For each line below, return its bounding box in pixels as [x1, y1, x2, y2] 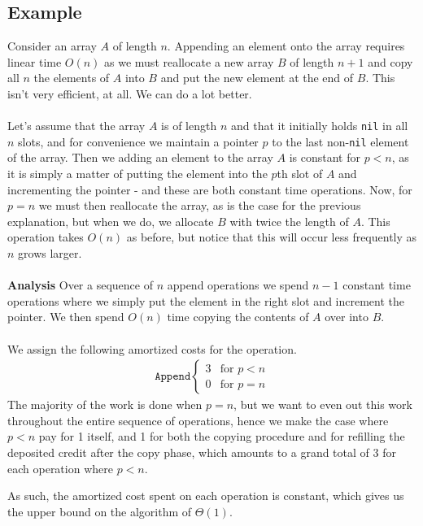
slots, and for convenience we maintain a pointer [18, 133, 259, 150]
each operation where [7, 459, 113, 476]
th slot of [277, 165, 323, 182]
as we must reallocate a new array [104, 53, 274, 70]
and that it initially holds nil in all [230, 117, 408, 134]
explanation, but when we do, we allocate [7, 212, 214, 229]
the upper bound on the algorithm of [7, 502, 192, 519]
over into [325, 308, 368, 325]
